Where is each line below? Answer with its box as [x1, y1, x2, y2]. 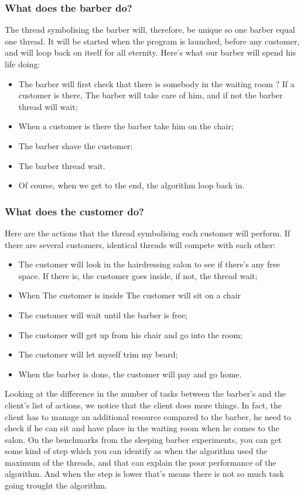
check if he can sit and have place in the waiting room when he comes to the [5, 422, 279, 434]
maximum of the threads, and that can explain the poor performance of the [5, 456, 276, 468]
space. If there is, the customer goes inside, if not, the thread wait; [18, 269, 258, 281]
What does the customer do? [5, 204, 144, 218]
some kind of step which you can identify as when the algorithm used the [5, 445, 268, 457]
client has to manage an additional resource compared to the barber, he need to [5, 410, 291, 422]
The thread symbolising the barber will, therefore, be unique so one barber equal [5, 23, 295, 36]
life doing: [5, 58, 40, 70]
